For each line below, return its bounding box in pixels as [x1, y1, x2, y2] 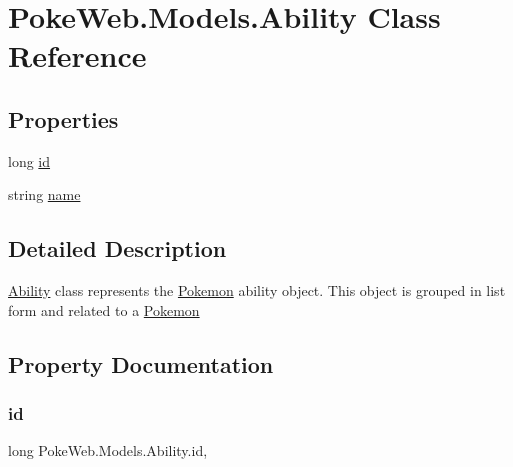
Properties [8, 103, 119, 134]
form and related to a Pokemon [8, 299, 200, 320]
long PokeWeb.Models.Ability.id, [8, 440, 208, 461]
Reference [8, 35, 147, 76]
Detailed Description [8, 233, 227, 264]
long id [8, 150, 51, 171]
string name [8, 184, 81, 205]
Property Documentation [8, 348, 274, 379]
